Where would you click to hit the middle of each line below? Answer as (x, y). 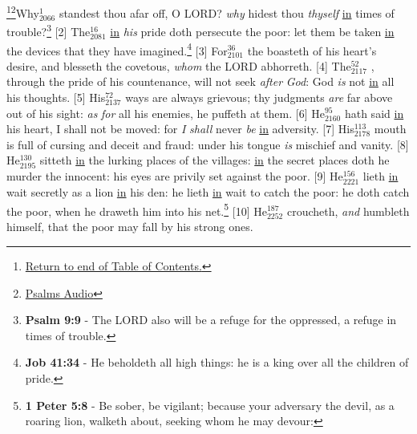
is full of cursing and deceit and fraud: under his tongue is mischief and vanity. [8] (208, 144)
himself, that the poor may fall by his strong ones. (130, 227)
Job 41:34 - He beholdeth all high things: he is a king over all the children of (217, 362)
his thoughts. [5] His (56, 97)
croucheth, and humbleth (348, 211)
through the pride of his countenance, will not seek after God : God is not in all (200, 81)
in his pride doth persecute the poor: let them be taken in (252, 31)
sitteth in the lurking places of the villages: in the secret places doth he (215, 160)
